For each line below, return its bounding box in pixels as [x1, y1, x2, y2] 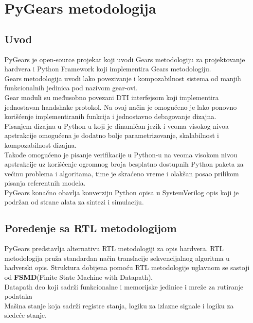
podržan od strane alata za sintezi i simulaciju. [4, 197, 144, 207]
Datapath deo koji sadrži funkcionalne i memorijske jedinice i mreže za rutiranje [4, 281, 243, 291]
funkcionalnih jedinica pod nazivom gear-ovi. [4, 83, 138, 93]
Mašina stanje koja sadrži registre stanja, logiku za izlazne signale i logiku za [4, 300, 234, 310]
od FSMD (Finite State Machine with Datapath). [4, 272, 153, 282]
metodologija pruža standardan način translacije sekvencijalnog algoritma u [4, 253, 230, 263]
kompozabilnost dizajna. [4, 139, 77, 150]
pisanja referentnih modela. [4, 178, 86, 188]
